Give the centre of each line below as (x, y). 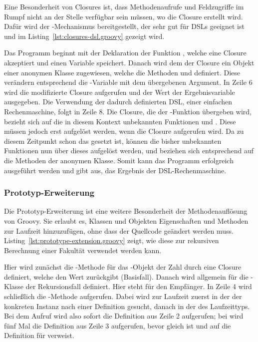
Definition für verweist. (39, 335)
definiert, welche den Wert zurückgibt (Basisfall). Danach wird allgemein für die (126, 276)
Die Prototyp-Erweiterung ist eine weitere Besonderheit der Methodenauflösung (126, 211)
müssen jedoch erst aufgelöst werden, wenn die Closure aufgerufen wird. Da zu (124, 131)
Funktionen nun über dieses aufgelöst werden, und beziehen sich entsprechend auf (129, 151)
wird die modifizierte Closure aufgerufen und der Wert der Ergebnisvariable (120, 92)
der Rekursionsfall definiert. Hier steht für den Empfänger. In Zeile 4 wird (139, 286)
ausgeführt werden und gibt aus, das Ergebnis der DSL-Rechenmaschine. (115, 170)
